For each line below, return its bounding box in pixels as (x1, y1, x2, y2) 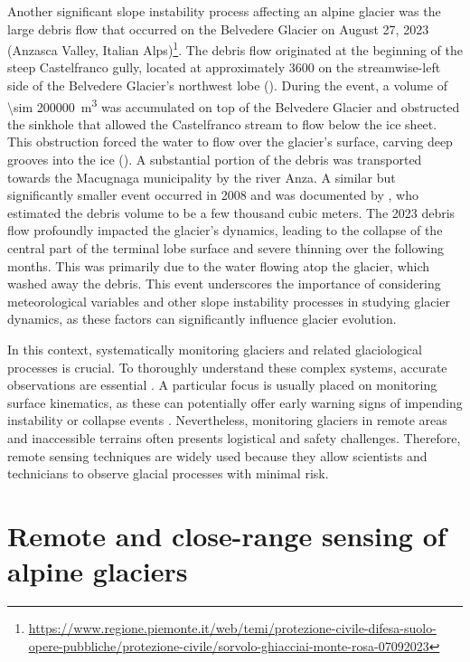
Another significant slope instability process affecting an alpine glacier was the (7, 2, 441, 20)
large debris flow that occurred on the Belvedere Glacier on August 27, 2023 (7, 19, 429, 38)
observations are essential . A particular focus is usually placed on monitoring (7, 375, 437, 394)
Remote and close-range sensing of (7, 516, 446, 553)
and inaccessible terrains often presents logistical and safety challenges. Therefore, (7, 428, 461, 447)
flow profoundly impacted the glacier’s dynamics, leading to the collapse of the (7, 221, 443, 240)
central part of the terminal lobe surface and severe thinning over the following (7, 239, 445, 258)
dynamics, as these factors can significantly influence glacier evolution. (7, 309, 397, 328)
